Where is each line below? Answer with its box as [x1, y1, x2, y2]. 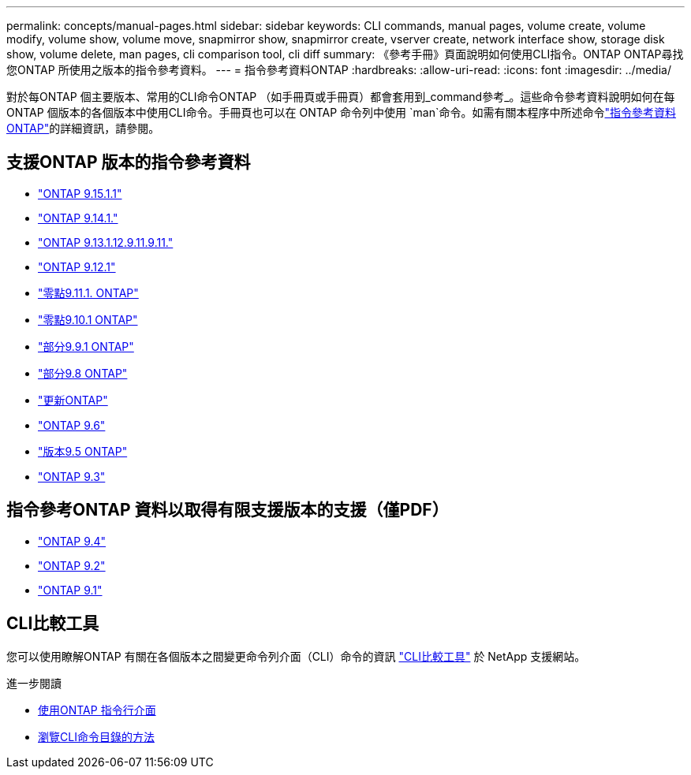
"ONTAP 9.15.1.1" [38, 186, 122, 200]
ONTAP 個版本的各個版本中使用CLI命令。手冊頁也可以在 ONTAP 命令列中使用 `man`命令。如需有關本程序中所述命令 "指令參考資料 [6, 106, 677, 119]
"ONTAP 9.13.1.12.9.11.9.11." [38, 235, 174, 249]
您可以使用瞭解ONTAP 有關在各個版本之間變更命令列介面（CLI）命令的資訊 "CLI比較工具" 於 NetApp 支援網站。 [6, 649, 586, 663]
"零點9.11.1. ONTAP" [38, 285, 139, 300]
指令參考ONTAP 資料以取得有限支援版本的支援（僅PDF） [6, 500, 449, 520]
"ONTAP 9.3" [38, 469, 106, 483]
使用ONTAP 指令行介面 [38, 702, 156, 717]
